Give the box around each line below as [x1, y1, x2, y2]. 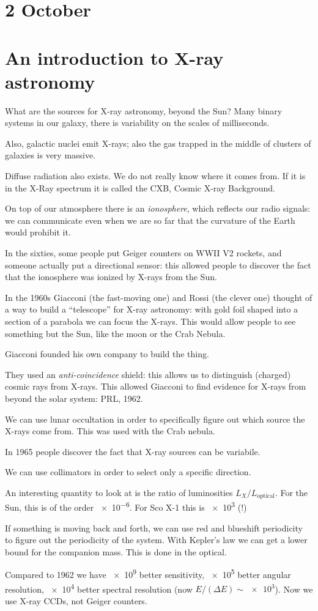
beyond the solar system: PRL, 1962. [5, 391, 143, 404]
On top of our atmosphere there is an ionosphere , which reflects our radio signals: [5, 202, 311, 215]
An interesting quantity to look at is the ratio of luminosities [5, 486, 233, 498]
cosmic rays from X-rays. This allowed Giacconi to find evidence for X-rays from [5, 380, 306, 393]
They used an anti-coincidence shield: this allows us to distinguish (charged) [5, 368, 291, 380]
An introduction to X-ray [5, 45, 224, 70]
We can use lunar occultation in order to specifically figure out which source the [5, 412, 305, 425]
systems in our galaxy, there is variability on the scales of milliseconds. [5, 116, 270, 129]
